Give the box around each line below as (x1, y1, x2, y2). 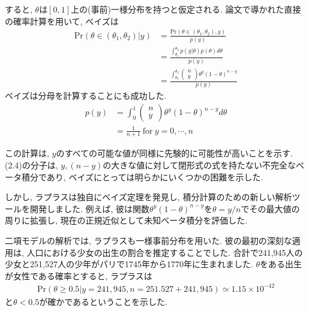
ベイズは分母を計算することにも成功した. (5, 89, 167, 102)
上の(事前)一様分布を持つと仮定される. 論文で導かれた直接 (71, 3, 301, 15)
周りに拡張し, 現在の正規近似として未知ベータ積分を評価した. (5, 214, 248, 227)
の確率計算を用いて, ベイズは (5, 14, 119, 27)
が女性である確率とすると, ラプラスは (5, 269, 152, 282)
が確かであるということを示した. (39, 295, 167, 307)
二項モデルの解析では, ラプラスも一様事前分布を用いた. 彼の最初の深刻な (5, 234, 292, 246)
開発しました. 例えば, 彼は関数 (29, 202, 150, 215)
